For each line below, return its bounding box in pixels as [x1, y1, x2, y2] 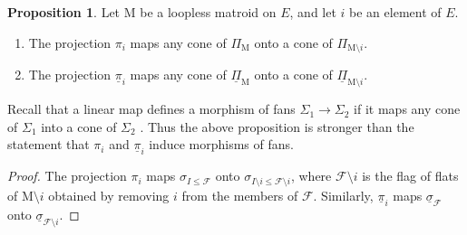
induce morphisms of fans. [149, 135, 294, 154]
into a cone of [41, 117, 117, 136]
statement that [7, 135, 90, 154]
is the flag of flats [362, 166, 459, 185]
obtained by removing [48, 185, 170, 204]
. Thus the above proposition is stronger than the [140, 117, 414, 136]
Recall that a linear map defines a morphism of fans [7, 99, 296, 118]
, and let [289, 3, 336, 21]
